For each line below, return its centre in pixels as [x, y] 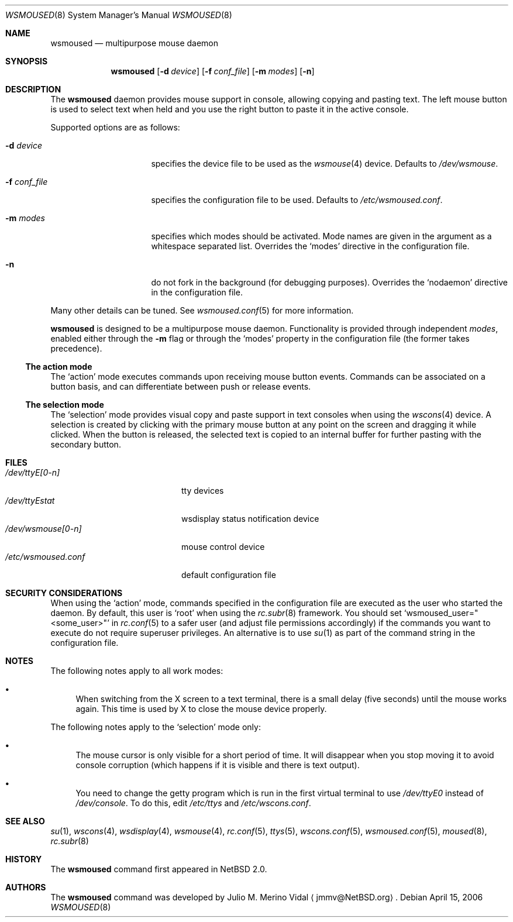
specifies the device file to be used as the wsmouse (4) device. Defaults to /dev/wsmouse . [325, 164]
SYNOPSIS [27, 61]
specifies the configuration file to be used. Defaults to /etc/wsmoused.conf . [297, 200]
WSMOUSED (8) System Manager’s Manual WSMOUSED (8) [119, 15]
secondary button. [86, 444]
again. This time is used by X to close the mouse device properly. [201, 709]
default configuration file [229, 575]
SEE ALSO [25, 821]
